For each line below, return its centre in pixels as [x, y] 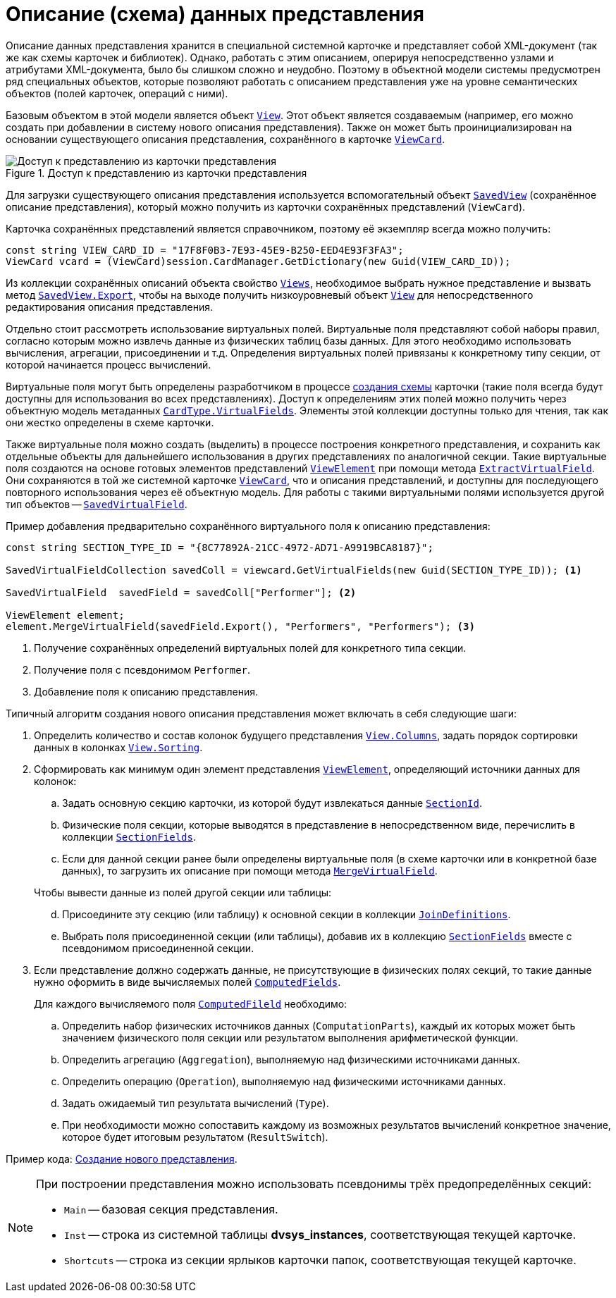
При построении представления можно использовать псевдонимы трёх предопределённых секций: [314, 1183]
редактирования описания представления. [110, 307]
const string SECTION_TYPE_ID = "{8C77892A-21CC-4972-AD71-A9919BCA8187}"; [220, 547]
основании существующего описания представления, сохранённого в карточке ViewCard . [226, 139]
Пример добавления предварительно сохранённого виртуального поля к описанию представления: [248, 526]
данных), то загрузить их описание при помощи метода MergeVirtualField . [250, 870]
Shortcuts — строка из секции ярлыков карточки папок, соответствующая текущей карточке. [320, 1260]
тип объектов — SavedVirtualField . [97, 504]
